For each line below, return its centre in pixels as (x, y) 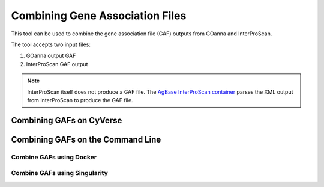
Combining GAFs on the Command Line (86, 139)
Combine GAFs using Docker (54, 157)
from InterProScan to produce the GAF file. (80, 100)
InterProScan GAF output (57, 64)
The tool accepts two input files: (51, 44)
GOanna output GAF (51, 56)
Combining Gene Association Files (99, 16)
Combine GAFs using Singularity (59, 173)
